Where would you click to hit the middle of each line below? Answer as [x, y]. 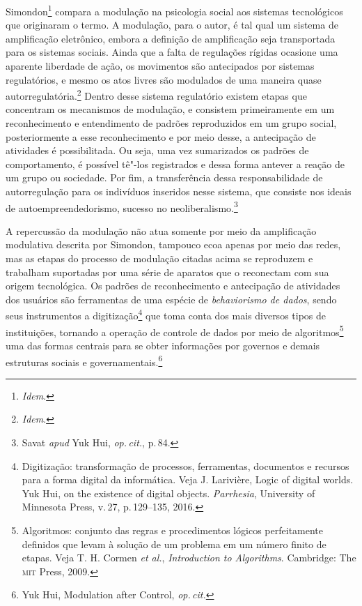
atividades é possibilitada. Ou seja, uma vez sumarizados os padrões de [157, 150]
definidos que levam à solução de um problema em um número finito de [174, 544]
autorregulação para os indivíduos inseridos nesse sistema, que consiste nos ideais [179, 191]
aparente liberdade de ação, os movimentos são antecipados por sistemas [160, 66]
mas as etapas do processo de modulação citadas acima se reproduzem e [159, 258]
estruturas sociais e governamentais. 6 [84, 361]
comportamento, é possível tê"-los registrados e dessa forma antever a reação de [175, 164]
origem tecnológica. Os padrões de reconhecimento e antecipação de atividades [173, 286]
